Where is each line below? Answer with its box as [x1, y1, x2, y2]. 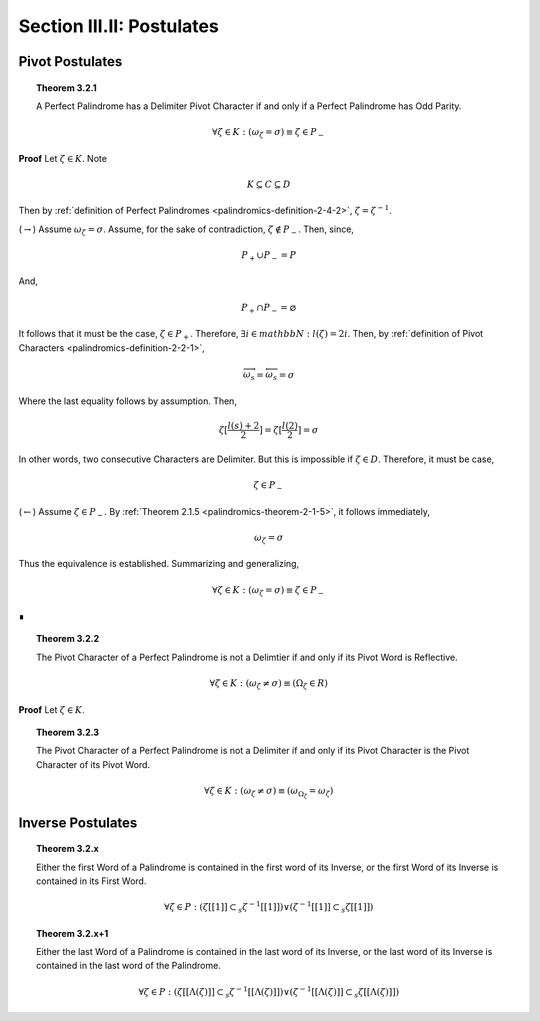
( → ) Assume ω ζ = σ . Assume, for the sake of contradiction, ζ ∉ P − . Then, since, [18, 223, 355, 237]
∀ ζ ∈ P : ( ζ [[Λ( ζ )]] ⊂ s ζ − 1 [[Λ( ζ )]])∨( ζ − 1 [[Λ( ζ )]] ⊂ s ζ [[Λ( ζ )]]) [138, 985, 400, 1000]
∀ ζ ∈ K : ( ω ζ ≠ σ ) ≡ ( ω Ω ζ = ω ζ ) [203, 785, 334, 800]
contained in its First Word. [36, 875, 147, 887]
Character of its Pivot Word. [36, 758, 150, 770]
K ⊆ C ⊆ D [246, 178, 291, 190]
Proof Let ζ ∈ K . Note [18, 152, 107, 164]
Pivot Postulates [18, 53, 123, 70]
